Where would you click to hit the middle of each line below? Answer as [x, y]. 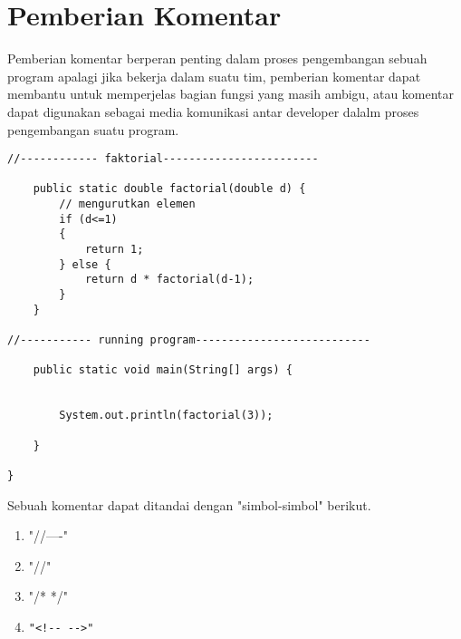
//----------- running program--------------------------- [189, 339]
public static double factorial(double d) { [169, 189]
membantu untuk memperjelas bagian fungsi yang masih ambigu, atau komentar [231, 94]
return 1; [114, 250]
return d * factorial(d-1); [169, 280]
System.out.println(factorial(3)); [166, 416]
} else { [85, 264]
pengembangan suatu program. [93, 129]
